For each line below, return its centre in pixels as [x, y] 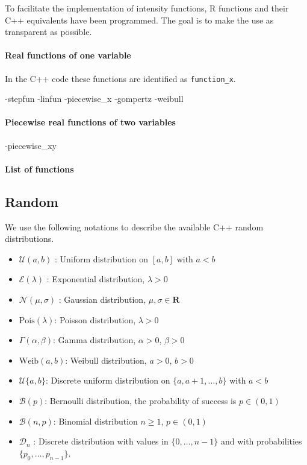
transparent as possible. [48, 32]
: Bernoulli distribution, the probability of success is [141, 400]
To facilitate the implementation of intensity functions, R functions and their [147, 8]
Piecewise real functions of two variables [90, 122]
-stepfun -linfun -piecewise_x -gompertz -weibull [94, 99]
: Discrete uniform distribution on [108, 380]
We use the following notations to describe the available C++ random [134, 226]
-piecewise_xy [31, 145]
